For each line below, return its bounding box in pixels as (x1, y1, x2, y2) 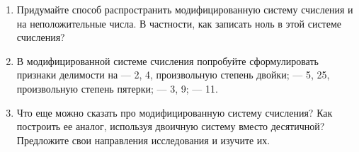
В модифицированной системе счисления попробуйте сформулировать (16, 53, 319, 68)
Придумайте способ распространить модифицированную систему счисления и (16, 2, 353, 16)
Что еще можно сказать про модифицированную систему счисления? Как (16, 105, 333, 119)
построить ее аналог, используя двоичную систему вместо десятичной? (16, 119, 325, 134)
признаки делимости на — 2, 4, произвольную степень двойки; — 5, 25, (16, 67, 330, 82)
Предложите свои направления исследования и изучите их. (16, 132, 270, 147)
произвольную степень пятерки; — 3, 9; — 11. (16, 81, 218, 95)
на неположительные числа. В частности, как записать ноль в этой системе (16, 16, 342, 30)
